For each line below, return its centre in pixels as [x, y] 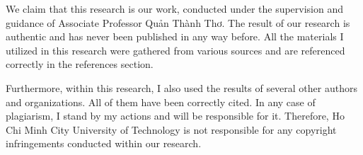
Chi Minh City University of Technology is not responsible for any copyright [171, 129]
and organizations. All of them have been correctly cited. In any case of [161, 102]
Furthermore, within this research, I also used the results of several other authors [181, 87]
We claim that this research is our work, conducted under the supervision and [175, 8]
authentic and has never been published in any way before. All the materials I [175, 36]
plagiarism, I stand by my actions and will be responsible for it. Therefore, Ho [175, 116]
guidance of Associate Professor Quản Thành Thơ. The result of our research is [178, 22]
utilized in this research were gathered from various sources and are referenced [175, 50]
